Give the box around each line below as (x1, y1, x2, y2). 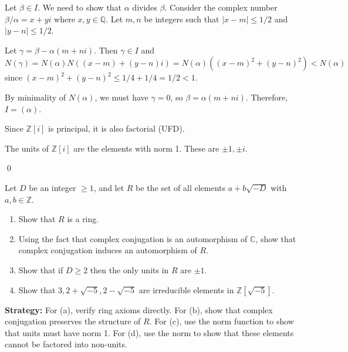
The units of (5, 142, 49, 154)
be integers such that (144, 12, 219, 25)
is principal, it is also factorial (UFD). (48, 122, 185, 135)
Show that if (18, 263, 63, 276)
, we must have (94, 90, 148, 103)
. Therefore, (245, 90, 288, 103)
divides (132, 1, 157, 13)
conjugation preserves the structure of (5, 315, 141, 327)
